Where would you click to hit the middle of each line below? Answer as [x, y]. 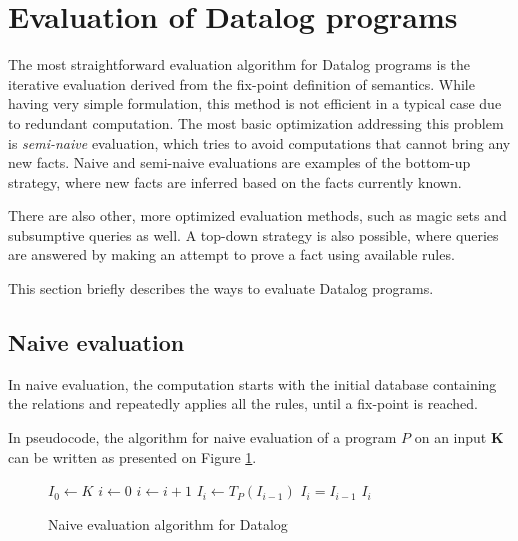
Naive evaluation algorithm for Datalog [168, 523]
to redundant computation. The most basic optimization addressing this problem [256, 122]
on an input [450, 437]
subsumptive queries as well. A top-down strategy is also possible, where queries [253, 234]
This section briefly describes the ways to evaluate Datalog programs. [221, 288]
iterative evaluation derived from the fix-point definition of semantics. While [241, 83]
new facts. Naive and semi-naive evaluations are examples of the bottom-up [239, 162]
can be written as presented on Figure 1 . [132, 456]
